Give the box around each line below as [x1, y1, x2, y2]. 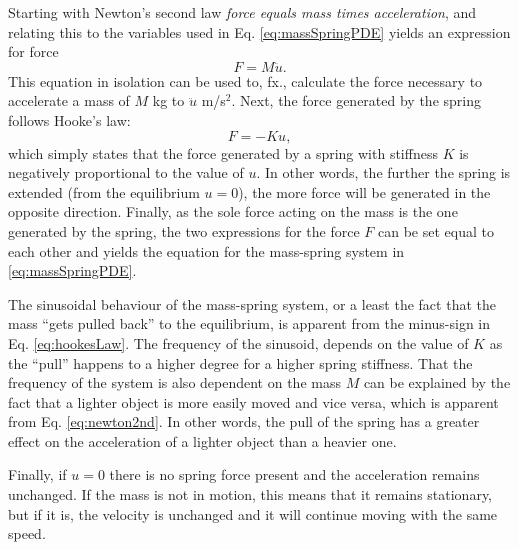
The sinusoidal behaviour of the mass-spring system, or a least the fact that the [8, 293, 496, 314]
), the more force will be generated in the [238, 181, 491, 202]
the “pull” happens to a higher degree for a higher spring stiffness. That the [8, 352, 473, 373]
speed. [8, 523, 46, 544]
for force [8, 41, 59, 62]
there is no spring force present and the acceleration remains [109, 464, 480, 485]
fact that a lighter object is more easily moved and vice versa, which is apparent [8, 391, 499, 412]
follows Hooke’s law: [8, 109, 131, 130]
